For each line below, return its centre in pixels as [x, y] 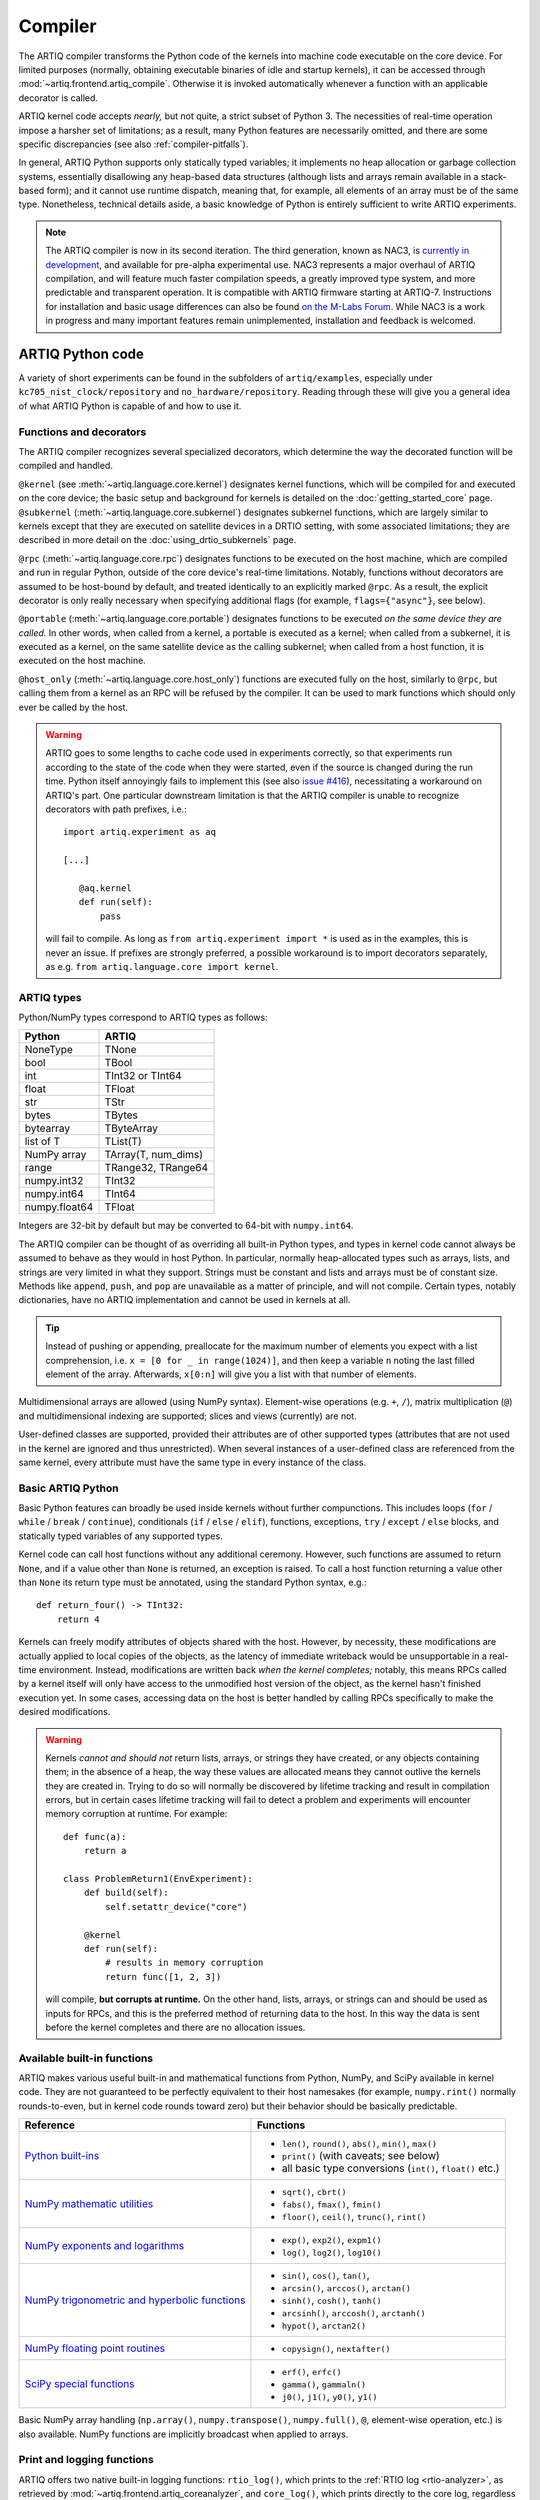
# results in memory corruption [184, 1963]
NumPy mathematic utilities [89, 2204]
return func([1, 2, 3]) [163, 1976]
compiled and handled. [66, 466]
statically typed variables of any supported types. [121, 1536]
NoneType [49, 1050]
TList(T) [123, 1142]
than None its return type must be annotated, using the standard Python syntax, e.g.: [192, 1582]
